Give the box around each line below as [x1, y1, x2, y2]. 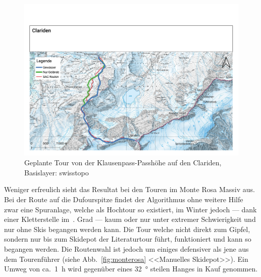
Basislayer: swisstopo [24, 167, 89, 177]
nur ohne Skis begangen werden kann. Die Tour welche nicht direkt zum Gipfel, [4, 223, 250, 234]
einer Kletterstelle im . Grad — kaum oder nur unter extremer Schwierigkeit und [4, 214, 256, 224]
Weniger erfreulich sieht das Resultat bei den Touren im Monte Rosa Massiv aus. [4, 184, 255, 195]
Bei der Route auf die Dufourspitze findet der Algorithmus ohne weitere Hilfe [4, 194, 243, 205]
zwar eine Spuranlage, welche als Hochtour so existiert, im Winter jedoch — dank [4, 204, 257, 214]
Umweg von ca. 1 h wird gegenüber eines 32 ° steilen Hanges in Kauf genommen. [4, 263, 258, 274]
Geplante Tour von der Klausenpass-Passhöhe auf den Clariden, [24, 157, 222, 168]
